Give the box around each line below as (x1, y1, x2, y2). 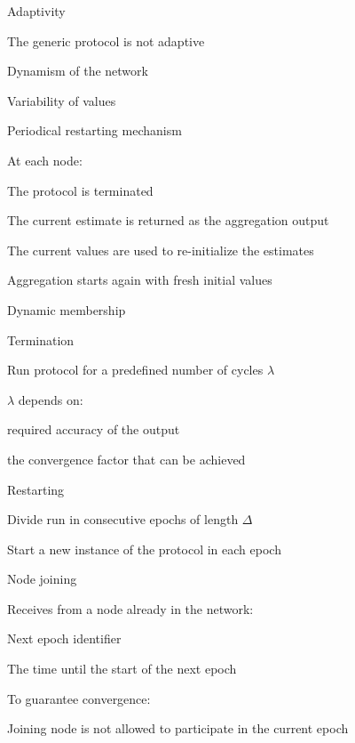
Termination (7, 330, 75, 349)
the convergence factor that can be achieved (7, 449, 246, 468)
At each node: (7, 150, 83, 169)
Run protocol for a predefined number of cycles (7, 360, 264, 379)
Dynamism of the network (7, 61, 148, 80)
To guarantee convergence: (7, 689, 151, 707)
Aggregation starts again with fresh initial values (7, 271, 272, 289)
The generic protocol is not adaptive (7, 31, 205, 50)
